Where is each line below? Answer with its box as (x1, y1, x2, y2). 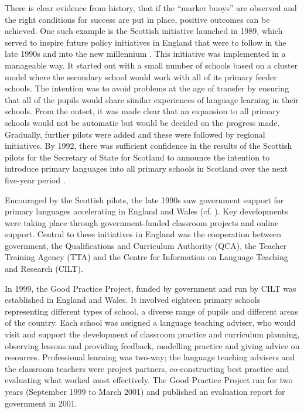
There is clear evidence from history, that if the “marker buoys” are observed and (5, 2, 297, 13)
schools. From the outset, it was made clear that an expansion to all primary (5, 105, 281, 117)
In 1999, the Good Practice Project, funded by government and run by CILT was (5, 282, 296, 294)
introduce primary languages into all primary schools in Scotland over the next (5, 162, 288, 175)
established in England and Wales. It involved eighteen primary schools (5, 293, 261, 306)
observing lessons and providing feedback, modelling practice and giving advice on (5, 339, 300, 351)
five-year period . (5, 173, 66, 186)
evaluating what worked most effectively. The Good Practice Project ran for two (5, 374, 293, 386)
